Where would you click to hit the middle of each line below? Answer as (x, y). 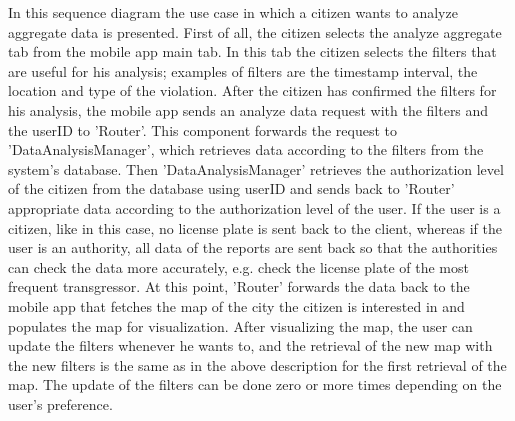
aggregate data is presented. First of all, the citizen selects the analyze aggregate (255, 31)
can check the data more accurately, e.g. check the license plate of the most (238, 266)
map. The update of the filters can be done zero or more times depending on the (255, 384)
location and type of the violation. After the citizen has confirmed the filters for (252, 90)
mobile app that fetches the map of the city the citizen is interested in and (236, 305)
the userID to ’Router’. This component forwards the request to (202, 129)
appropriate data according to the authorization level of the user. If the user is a (254, 207)
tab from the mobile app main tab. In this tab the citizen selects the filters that (252, 51)
